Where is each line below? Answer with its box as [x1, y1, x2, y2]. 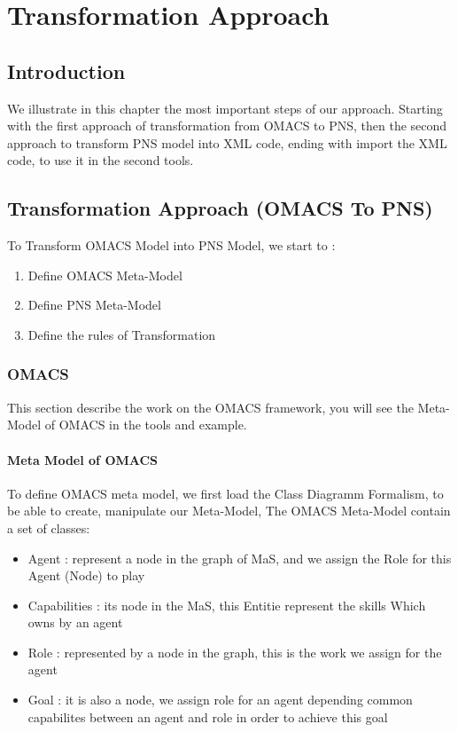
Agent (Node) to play [27, 566, 145, 585]
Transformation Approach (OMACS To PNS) [7, 194, 433, 222]
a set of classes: [7, 518, 90, 537]
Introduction [7, 57, 126, 84]
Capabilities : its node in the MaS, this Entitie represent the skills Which [27, 595, 426, 614]
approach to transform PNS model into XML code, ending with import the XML [7, 133, 447, 152]
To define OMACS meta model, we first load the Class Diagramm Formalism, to [7, 484, 444, 502]
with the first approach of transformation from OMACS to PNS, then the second [7, 116, 447, 135]
